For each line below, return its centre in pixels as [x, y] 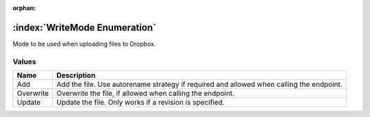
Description [76, 75]
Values [25, 62]
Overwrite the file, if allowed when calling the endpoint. [146, 94]
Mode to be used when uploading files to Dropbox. [84, 44]
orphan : [24, 8]
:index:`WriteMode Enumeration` [85, 27]
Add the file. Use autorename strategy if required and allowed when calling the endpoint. [199, 84]
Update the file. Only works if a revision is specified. [140, 103]
